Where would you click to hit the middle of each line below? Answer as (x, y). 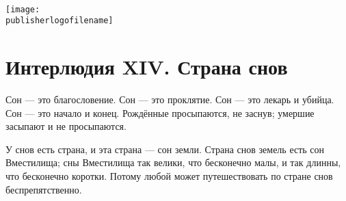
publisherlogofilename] (59, 21)
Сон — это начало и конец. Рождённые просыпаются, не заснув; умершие (160, 112)
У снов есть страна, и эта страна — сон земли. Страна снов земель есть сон (165, 149)
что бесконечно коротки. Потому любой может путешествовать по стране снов (169, 176)
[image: (23, 9)
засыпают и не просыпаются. (66, 126)
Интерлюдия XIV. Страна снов (147, 67)
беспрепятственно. (44, 189)
